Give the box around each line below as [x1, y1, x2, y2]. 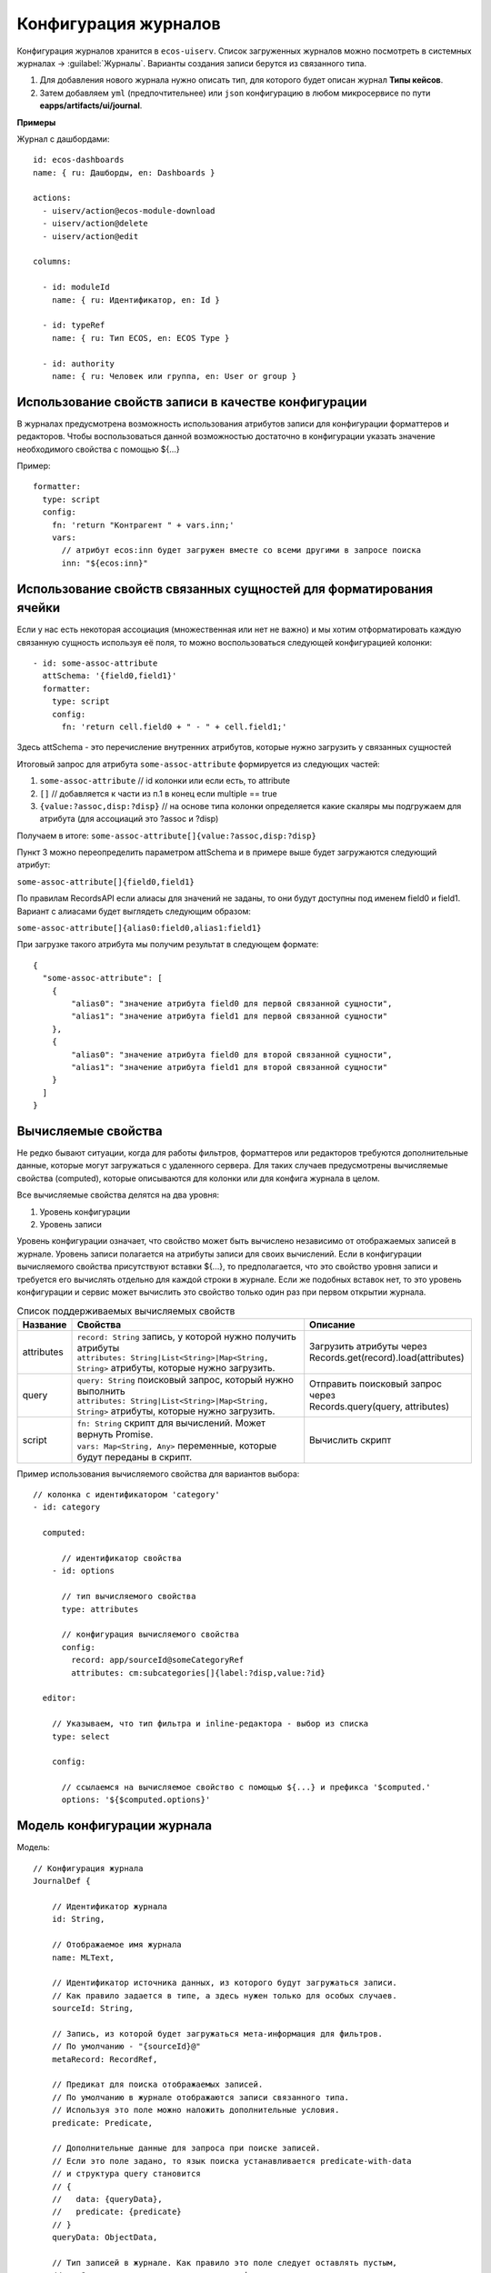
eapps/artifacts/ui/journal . [39, 100, 143, 111]
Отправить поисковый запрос [309, 1377, 443, 1390]
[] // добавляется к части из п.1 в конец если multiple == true [39, 787, 277, 799]
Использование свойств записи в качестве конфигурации [16, 394, 367, 409]
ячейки [16, 600, 61, 616]
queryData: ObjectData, [51, 2232, 158, 2243]
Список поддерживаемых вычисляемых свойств [16, 1305, 235, 1317]
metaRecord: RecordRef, [51, 2054, 158, 2064]
